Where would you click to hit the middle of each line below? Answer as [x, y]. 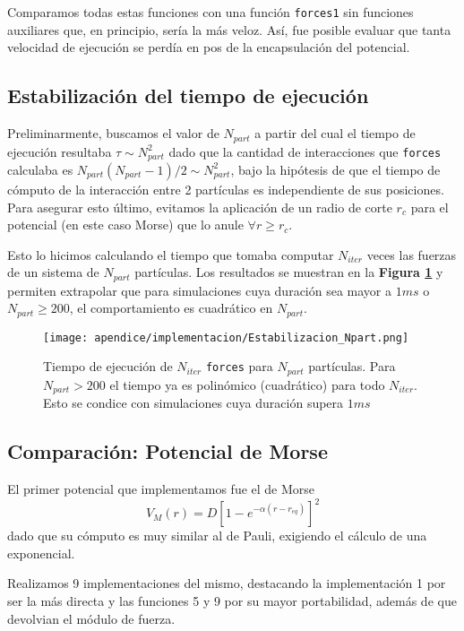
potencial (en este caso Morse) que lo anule [125, 225]
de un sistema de [53, 272]
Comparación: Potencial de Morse [168, 451]
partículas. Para [352, 366]
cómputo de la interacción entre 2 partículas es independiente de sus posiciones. [226, 189]
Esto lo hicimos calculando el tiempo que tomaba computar [171, 254]
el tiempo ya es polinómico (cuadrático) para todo [247, 384]
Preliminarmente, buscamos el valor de [113, 133]
